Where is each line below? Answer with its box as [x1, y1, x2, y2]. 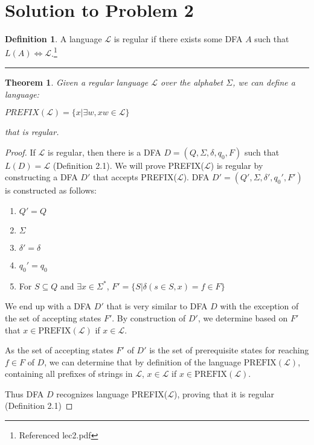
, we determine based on [197, 311, 288, 324]
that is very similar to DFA [106, 300, 208, 312]
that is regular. [5, 125, 59, 138]
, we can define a [232, 75, 295, 88]
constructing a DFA [5, 171, 78, 183]
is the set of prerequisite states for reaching [149, 344, 309, 356]
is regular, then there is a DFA [48, 145, 161, 158]
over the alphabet [160, 75, 223, 88]
